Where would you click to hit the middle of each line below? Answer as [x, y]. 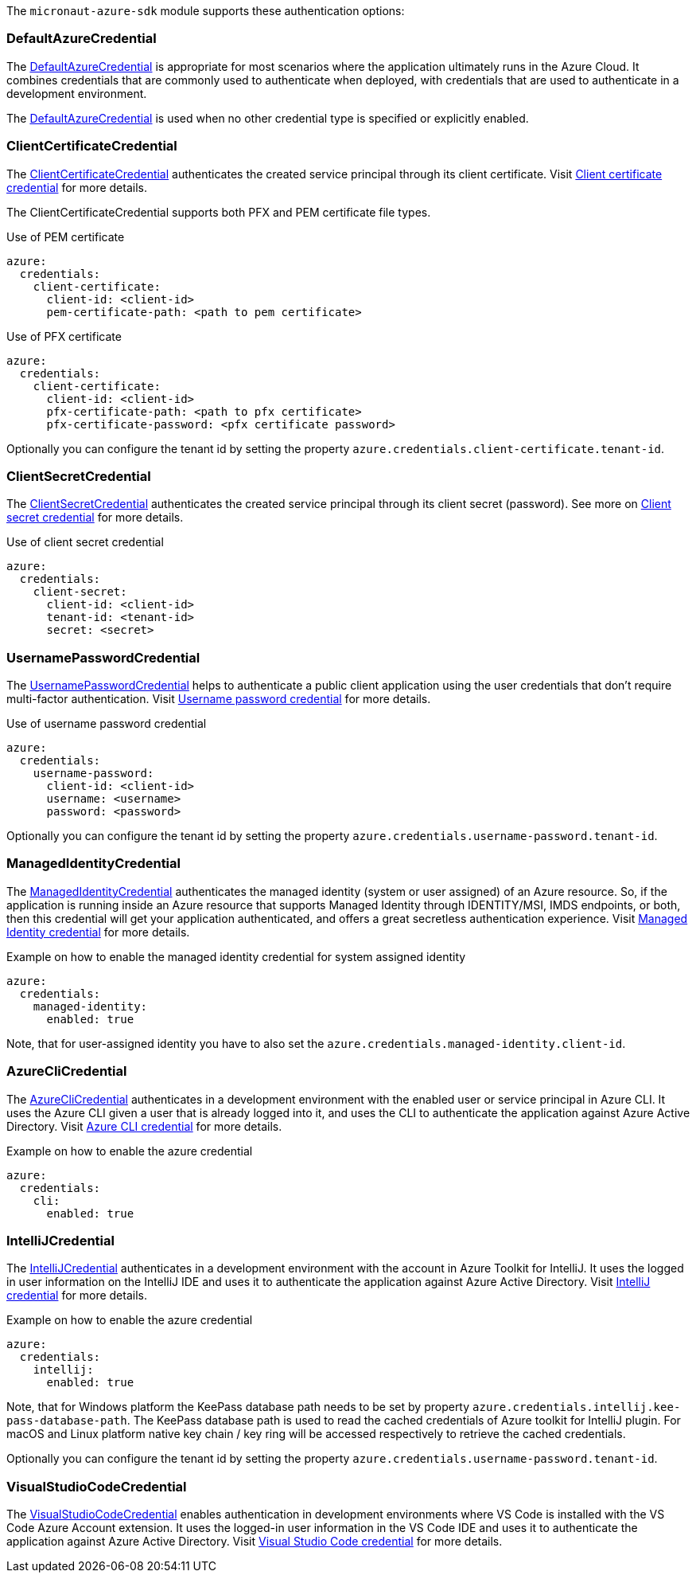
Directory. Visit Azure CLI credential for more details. [144, 1126]
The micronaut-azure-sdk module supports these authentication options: [206, 11]
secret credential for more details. [95, 518]
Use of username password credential [107, 723]
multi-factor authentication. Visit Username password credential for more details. [219, 699]
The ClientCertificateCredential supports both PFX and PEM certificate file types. [219, 212]
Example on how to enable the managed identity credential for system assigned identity [236, 956]
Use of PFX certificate [64, 336]
